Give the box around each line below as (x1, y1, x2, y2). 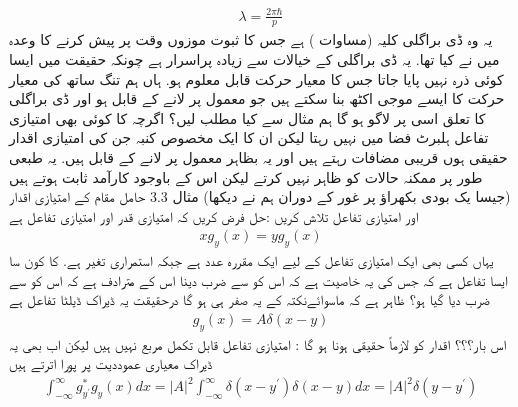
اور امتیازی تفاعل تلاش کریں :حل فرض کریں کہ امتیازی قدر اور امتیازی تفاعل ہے (9, 205, 419, 226)
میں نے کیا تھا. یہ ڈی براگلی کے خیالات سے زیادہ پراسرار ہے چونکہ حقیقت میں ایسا (9, 48, 500, 69)
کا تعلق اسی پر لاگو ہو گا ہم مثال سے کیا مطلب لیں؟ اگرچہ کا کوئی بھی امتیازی (9, 107, 486, 128)
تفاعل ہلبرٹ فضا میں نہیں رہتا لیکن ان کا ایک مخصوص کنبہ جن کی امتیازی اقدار (9, 127, 489, 148)
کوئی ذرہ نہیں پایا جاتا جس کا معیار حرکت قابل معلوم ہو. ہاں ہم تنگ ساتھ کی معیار (9, 68, 504, 89)
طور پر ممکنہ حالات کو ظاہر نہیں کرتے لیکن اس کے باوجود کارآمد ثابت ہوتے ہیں (9, 166, 483, 187)
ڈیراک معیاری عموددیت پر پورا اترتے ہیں (9, 353, 213, 374)
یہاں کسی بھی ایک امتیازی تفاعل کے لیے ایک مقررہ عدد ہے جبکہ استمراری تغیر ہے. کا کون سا (9, 250, 494, 271)
